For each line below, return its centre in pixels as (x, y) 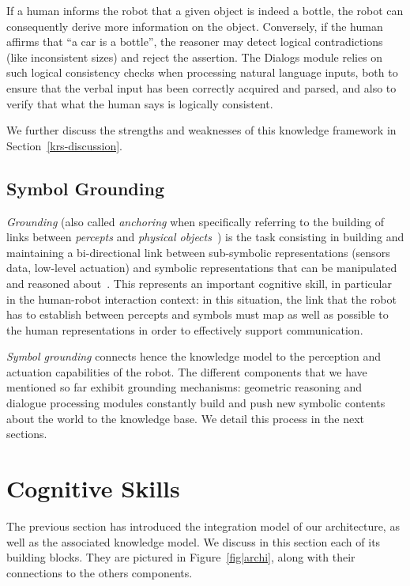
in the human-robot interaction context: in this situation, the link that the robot (201, 299)
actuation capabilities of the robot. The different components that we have (187, 371)
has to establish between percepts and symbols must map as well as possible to (197, 314)
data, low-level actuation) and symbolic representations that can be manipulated (202, 268)
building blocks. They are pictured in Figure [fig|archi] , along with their (181, 557)
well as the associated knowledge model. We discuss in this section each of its (194, 541)
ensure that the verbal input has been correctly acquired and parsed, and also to (201, 87)
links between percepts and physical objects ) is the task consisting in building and (205, 237)
